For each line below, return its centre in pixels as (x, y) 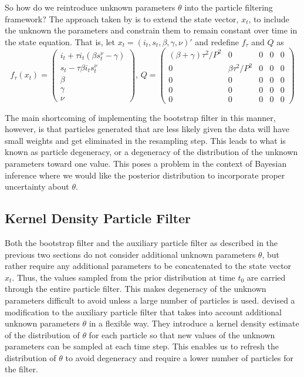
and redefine (217, 41)
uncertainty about (37, 186)
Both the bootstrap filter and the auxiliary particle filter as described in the (141, 242)
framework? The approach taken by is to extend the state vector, (122, 18)
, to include (269, 18)
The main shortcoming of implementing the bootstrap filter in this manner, (140, 117)
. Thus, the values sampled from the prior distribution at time (124, 277)
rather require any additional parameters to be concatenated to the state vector (148, 266)
